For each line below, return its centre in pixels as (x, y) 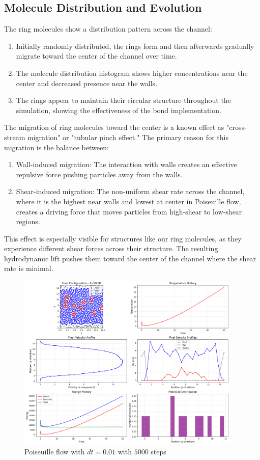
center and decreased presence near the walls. (87, 83)
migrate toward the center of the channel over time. (96, 56)
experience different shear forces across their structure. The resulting (111, 248)
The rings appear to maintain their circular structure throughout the (123, 100)
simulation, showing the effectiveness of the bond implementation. (119, 110)
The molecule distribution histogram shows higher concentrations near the (132, 73)
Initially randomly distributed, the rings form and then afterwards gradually (135, 46)
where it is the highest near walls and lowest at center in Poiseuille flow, (128, 201)
